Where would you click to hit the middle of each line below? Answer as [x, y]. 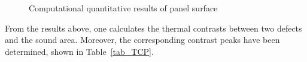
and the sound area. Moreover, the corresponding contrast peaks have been [142, 40]
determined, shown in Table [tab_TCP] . [79, 51]
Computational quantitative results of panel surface [123, 8]
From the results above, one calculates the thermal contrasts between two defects [153, 28]
